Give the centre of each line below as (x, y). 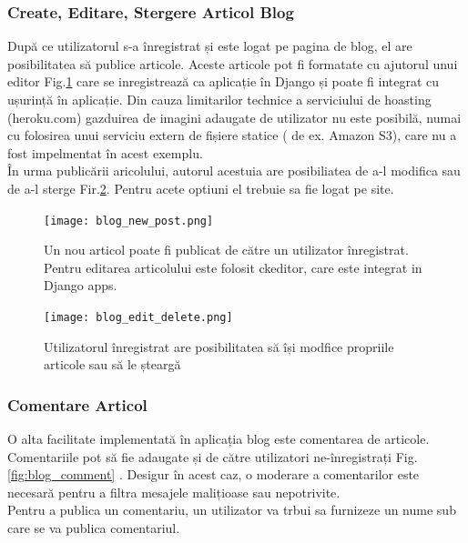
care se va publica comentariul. (94, 528)
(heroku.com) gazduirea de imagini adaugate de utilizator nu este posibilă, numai (234, 117)
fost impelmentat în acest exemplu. (105, 152)
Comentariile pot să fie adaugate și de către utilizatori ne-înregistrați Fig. (213, 456)
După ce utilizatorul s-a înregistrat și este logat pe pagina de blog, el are (210, 46)
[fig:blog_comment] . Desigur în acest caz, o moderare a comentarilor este (214, 474)
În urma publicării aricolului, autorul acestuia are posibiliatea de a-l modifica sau (234, 171)
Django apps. (81, 285)
